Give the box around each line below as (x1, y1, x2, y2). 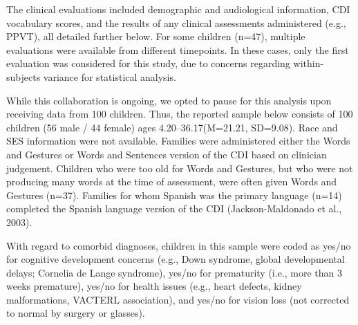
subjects (6, 69, 41, 84)
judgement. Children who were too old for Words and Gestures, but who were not (6, 160, 353, 175)
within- (293, 56, 324, 71)
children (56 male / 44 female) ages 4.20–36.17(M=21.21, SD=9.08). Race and (6, 120, 338, 134)
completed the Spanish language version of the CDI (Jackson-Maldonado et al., (6, 201, 342, 216)
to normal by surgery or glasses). (6, 306, 145, 320)
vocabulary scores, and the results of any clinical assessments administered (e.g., (6, 15, 346, 30)
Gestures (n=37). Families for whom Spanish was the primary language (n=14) (6, 187, 342, 202)
